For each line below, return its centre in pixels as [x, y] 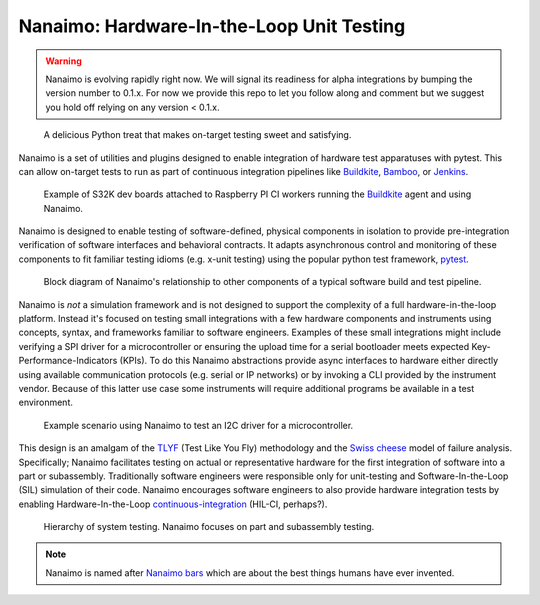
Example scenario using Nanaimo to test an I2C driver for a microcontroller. [198, 425]
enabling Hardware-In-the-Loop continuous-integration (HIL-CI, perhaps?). [173, 504]
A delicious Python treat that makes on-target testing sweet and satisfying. [197, 135]
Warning [63, 61]
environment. [46, 402]
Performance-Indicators [68, 361]
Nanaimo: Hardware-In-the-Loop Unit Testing [212, 26]
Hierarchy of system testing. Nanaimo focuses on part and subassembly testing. [209, 527]
